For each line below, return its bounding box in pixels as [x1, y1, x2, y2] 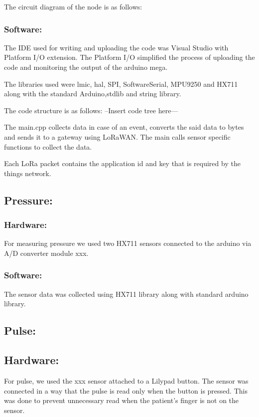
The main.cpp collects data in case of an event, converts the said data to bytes [4, 122, 244, 132]
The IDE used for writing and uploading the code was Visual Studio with [4, 42, 229, 52]
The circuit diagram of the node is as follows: [4, 1, 142, 11]
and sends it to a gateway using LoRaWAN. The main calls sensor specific [4, 131, 231, 142]
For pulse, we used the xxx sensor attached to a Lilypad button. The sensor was [4, 375, 249, 386]
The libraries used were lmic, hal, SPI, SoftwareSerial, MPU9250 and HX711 [4, 78, 238, 89]
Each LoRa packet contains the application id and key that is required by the [4, 158, 241, 169]
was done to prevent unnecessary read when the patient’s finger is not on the [4, 395, 239, 406]
